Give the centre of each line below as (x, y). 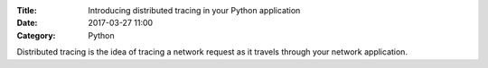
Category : (36, 35)
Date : (27, 23)
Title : (27, 10)
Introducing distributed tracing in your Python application (194, 10)
